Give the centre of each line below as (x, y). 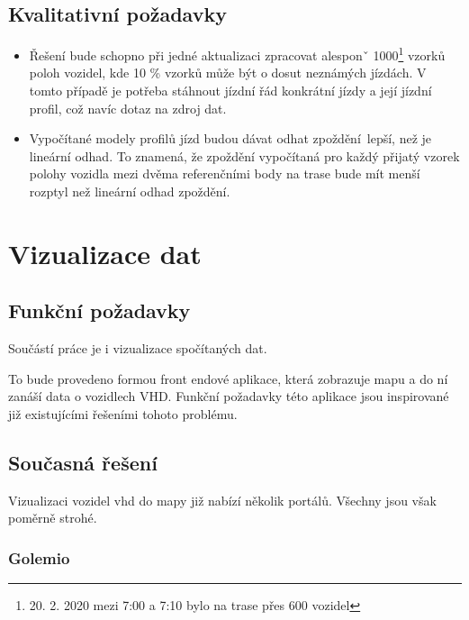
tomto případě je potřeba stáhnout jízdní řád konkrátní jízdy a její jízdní (230, 91)
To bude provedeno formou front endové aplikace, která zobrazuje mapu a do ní (228, 378)
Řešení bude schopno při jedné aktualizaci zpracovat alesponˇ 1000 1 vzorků (237, 54)
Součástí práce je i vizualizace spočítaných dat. (138, 348)
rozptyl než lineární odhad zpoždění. (130, 191)
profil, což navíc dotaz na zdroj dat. (128, 108)
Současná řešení (83, 462)
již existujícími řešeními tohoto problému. (123, 413)
